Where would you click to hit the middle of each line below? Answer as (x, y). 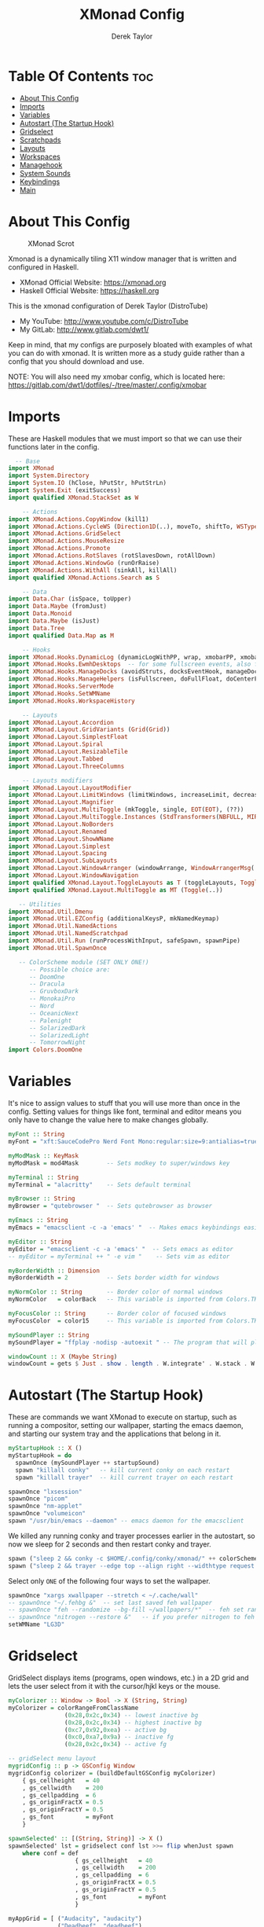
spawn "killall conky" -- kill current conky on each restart (123, 1470)
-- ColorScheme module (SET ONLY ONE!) (84, 962)
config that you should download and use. (76, 361)
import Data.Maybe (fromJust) (58, 607)
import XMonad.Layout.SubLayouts (63, 861)
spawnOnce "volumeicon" (47, 1514)
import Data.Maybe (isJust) (54, 621)
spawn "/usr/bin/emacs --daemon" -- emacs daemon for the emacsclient (126, 1521)
